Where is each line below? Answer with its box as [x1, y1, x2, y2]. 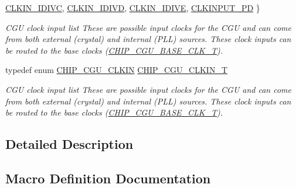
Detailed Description [5, 135, 134, 153]
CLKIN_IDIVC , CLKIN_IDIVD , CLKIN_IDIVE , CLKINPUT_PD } [5, 2, 260, 13]
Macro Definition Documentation [5, 169, 211, 187]
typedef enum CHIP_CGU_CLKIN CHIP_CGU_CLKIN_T [5, 64, 227, 76]
